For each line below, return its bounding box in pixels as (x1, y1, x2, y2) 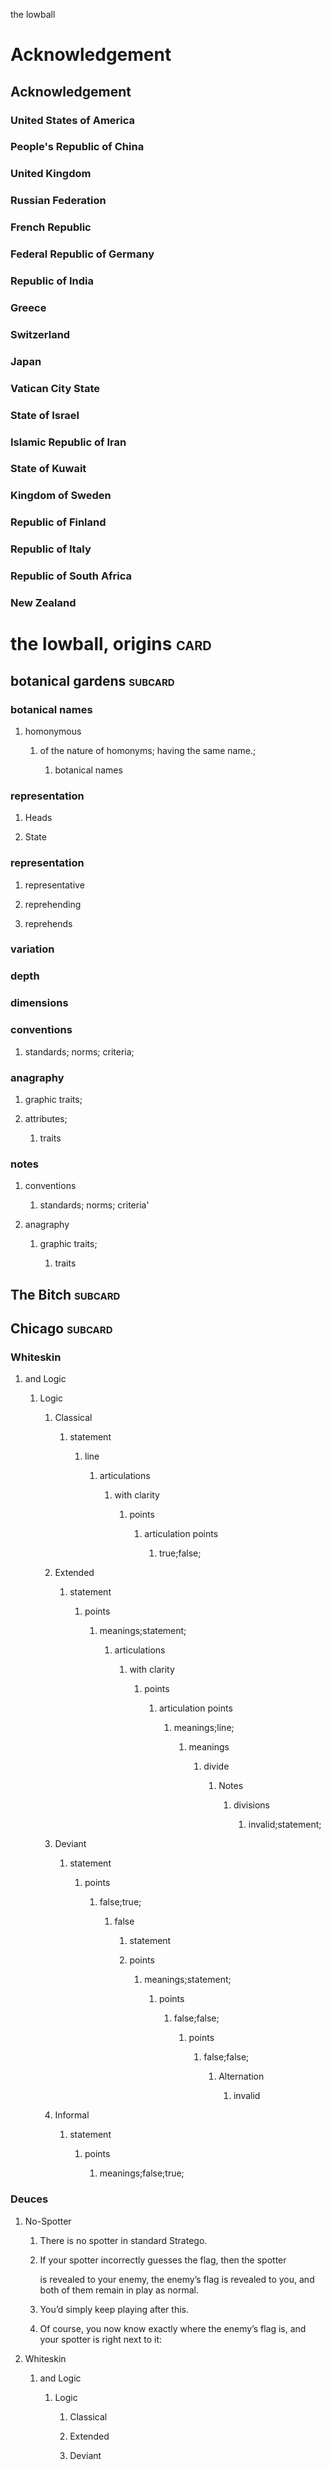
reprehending (24, 898, 82, 910)
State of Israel (10, 408, 80, 422)
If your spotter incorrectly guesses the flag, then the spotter (39, 2254, 287, 2266)
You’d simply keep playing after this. (39, 2303, 189, 2315)
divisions (233, 1799, 271, 1811)
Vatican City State (10, 381, 100, 395)
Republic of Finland (10, 515, 107, 529)
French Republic (10, 220, 92, 234)
